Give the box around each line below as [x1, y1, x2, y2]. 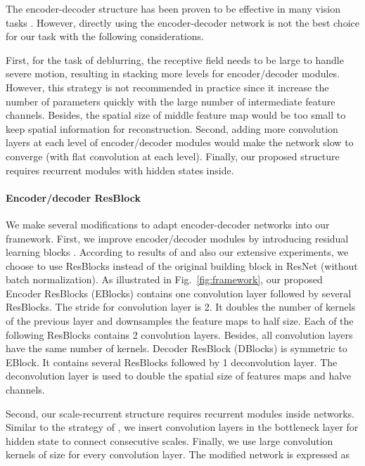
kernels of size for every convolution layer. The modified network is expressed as [6, 447, 350, 462]
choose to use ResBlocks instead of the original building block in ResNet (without [6, 258, 358, 273]
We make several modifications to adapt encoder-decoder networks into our [6, 216, 330, 231]
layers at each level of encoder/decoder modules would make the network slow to [6, 135, 354, 150]
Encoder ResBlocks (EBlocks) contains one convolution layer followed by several [6, 285, 352, 300]
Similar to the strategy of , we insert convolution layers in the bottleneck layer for [6, 420, 359, 434]
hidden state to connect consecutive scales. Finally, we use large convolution [6, 433, 333, 448]
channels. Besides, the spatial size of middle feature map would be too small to [6, 108, 346, 122]
